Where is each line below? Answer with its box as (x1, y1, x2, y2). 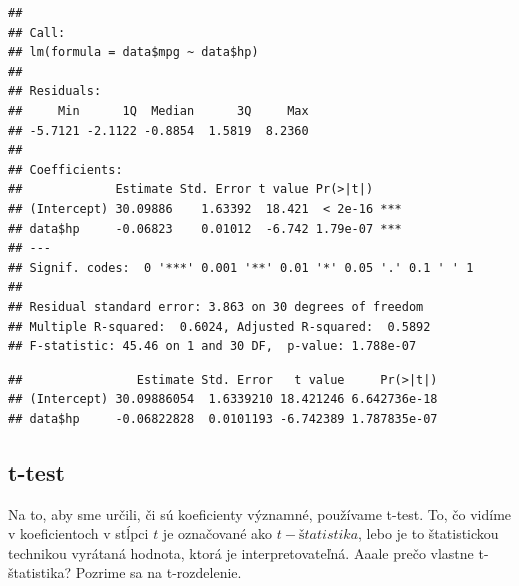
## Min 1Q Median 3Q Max (8, 103, 309, 118)
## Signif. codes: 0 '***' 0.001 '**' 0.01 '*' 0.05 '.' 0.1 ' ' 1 (8, 260, 474, 275)
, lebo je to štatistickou (358, 523, 499, 544)
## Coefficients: (8, 162, 123, 177)
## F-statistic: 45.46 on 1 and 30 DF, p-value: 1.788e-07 (8, 339, 417, 354)
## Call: (8, 25, 66, 40)
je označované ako (162, 523, 273, 544)
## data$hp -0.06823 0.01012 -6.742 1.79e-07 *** (8, 221, 402, 236)
